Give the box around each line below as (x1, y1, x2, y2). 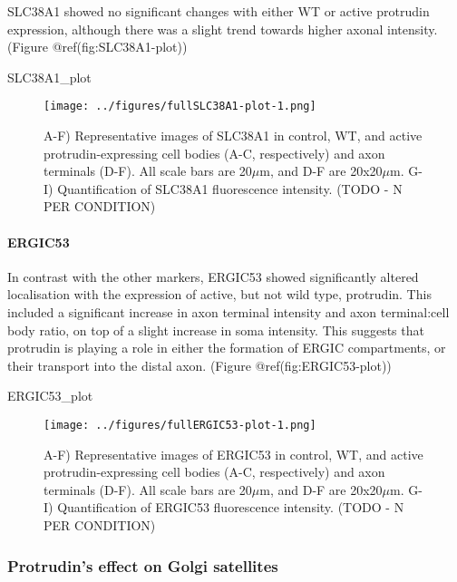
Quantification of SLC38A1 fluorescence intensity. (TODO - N (57, 179, 403, 198)
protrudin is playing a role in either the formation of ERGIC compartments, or (7, 338, 446, 357)
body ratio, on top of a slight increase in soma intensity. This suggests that (7, 320, 424, 339)
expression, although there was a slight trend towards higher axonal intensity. (7, 19, 438, 38)
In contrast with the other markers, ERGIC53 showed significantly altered (7, 267, 419, 286)
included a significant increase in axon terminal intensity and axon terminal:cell (7, 302, 450, 321)
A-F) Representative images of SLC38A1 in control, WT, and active (44, 126, 423, 145)
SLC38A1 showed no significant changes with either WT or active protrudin (7, 2, 430, 20)
